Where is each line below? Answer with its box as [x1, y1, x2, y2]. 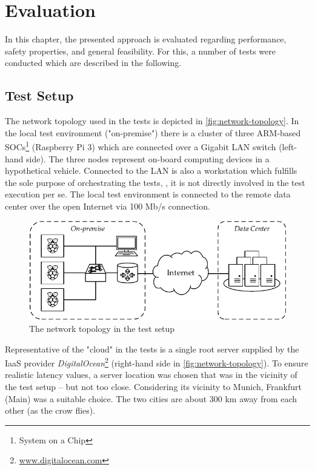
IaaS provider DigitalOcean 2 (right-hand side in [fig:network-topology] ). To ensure [5, 355, 308, 369]
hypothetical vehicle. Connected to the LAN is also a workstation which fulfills [5, 164, 297, 177]
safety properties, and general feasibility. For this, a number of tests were [5, 44, 276, 57]
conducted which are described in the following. [5, 56, 182, 69]
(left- [279, 140, 297, 153]
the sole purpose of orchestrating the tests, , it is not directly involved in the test [5, 176, 305, 188]
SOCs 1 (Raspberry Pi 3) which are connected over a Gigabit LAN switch [5, 139, 276, 153]
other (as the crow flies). [5, 404, 96, 417]
